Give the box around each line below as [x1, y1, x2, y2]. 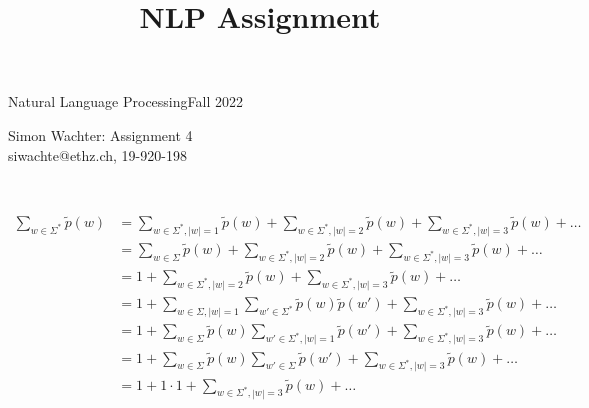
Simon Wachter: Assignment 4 [8, 124, 193, 145]
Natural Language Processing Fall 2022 [8, 91, 243, 112]
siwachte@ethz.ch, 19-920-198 [8, 144, 187, 165]
